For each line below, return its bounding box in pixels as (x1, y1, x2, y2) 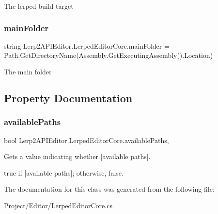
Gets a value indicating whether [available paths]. (4, 151, 151, 161)
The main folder (4, 67, 52, 76)
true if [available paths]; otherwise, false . (4, 167, 124, 178)
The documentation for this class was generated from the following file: (4, 184, 215, 194)
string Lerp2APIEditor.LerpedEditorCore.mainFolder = (4, 40, 170, 51)
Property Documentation (4, 90, 133, 105)
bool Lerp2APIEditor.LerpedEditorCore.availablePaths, (4, 135, 169, 145)
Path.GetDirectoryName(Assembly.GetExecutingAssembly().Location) (4, 50, 213, 60)
